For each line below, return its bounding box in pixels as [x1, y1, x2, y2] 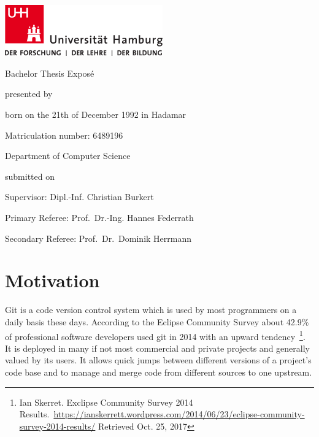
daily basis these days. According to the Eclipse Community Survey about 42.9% [5, 315, 309, 328]
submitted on [5, 169, 55, 182]
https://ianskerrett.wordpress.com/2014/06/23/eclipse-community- [53, 408, 305, 420]
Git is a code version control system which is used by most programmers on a [5, 303, 297, 316]
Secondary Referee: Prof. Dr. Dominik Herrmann [5, 231, 191, 244]
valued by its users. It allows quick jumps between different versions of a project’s [5, 354, 312, 366]
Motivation [5, 268, 100, 293]
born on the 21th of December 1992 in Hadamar [5, 108, 186, 121]
